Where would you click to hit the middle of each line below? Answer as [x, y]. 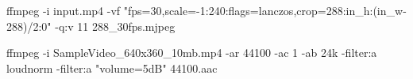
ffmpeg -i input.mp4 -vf [64, 10]
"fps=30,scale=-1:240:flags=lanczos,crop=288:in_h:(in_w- [265, 10]
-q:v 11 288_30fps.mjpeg [115, 26]
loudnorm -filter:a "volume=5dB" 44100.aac [112, 68]
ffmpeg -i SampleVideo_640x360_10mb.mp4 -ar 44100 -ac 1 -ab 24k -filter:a [192, 53]
